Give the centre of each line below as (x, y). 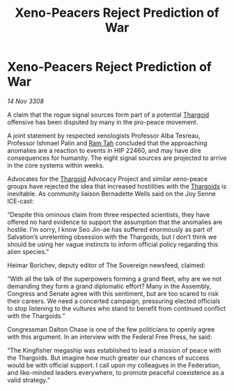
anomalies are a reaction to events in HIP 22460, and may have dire (104, 150)
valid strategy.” (29, 380)
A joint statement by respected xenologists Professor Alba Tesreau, (104, 135)
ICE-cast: (21, 201)
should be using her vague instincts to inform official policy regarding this (112, 244)
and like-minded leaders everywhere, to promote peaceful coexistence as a (116, 372)
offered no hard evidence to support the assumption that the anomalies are (115, 222)
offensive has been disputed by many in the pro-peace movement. (103, 122)
